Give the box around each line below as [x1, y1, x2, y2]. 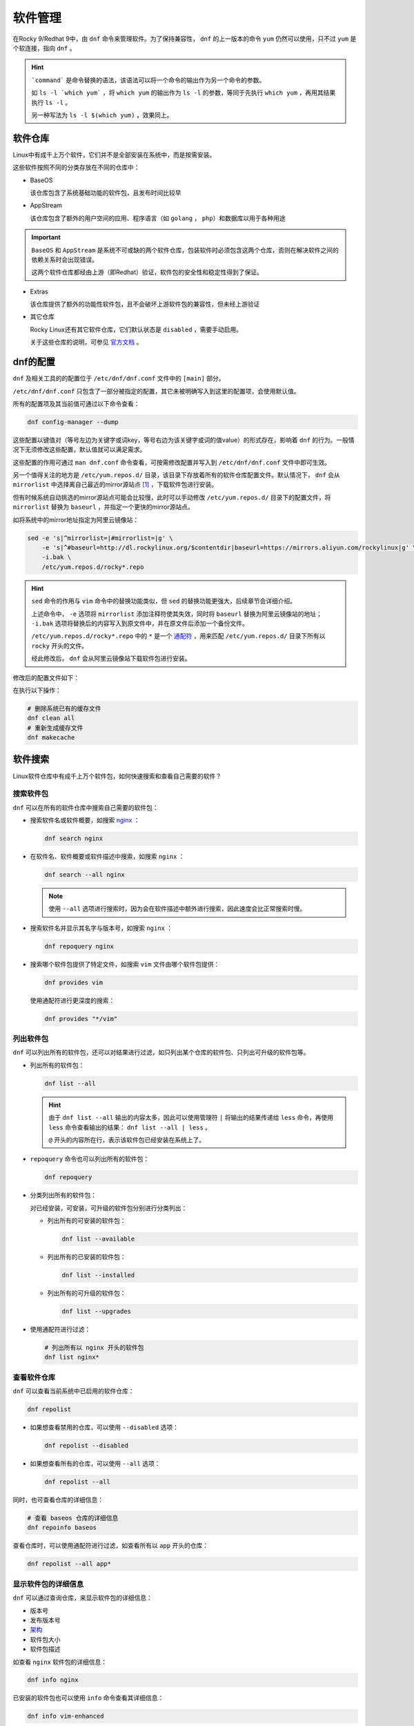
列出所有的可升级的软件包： [47, 1289, 126, 1297]
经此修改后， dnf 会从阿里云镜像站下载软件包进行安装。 [31, 654, 191, 663]
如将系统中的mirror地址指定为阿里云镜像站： [12, 515, 139, 524]
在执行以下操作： [12, 686, 61, 694]
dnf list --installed [61, 1271, 135, 1279]
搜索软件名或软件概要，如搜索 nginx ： [30, 816, 141, 824]
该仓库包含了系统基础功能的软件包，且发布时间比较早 [30, 188, 181, 197]
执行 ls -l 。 [31, 98, 72, 106]
